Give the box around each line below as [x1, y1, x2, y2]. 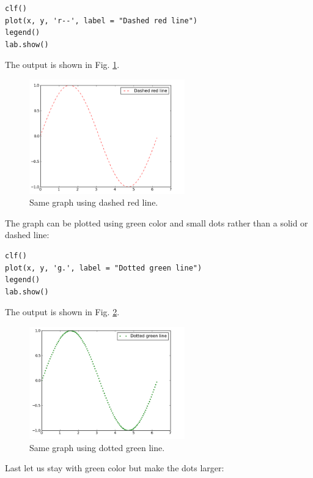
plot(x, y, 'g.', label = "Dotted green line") [5, 263, 202, 272]
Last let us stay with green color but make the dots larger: [5, 461, 224, 474]
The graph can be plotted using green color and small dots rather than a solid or [5, 216, 308, 229]
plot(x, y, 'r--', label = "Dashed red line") [5, 16, 197, 25]
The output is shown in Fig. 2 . [5, 305, 120, 318]
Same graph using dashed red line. [29, 196, 158, 209]
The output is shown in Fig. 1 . [5, 58, 120, 71]
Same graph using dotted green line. [29, 441, 165, 454]
